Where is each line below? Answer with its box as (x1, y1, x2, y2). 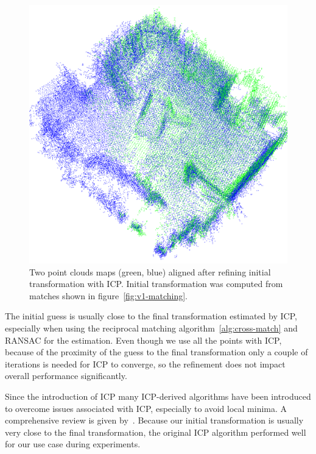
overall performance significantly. (5, 369, 127, 382)
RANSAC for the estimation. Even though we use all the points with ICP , (5, 333, 282, 346)
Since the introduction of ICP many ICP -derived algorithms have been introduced (5, 389, 311, 402)
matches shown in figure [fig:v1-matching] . (29, 289, 188, 302)
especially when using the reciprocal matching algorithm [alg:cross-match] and (5, 321, 298, 334)
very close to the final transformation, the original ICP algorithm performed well (5, 425, 306, 438)
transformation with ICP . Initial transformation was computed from (29, 277, 283, 290)
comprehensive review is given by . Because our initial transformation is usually (5, 414, 304, 427)
